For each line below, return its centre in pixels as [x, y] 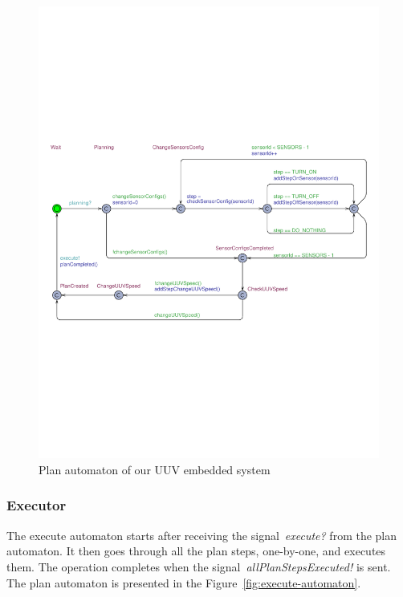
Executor [37, 505]
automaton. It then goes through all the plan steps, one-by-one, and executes [196, 551]
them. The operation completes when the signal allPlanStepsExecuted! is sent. [199, 566]
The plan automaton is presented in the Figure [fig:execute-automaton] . [184, 582]
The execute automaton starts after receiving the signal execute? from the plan [202, 535]
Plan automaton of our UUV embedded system [155, 469]
